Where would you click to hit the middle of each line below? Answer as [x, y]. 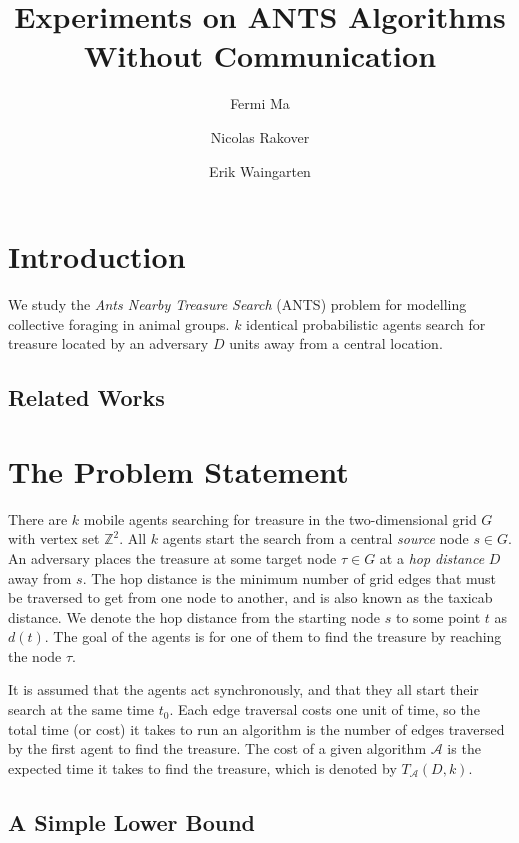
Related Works [86, 397]
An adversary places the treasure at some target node [172, 557]
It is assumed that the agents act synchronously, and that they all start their [243, 689]
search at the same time [81, 709]
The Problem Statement [178, 470]
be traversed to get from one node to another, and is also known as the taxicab [250, 597]
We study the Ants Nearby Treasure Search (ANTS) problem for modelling [237, 304]
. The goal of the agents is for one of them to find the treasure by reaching [273, 636]
